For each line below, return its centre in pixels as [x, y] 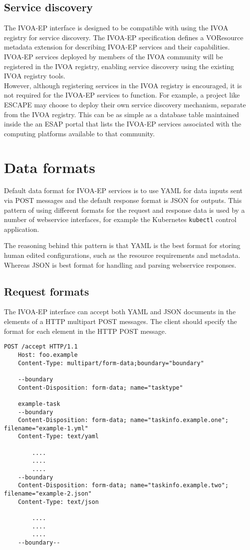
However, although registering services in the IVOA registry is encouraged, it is [123, 85]
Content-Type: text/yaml [58, 437]
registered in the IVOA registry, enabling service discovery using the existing [119, 66]
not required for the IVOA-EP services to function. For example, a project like [122, 95]
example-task [39, 404]
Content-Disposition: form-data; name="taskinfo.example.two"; [123, 486]
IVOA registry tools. [35, 76]
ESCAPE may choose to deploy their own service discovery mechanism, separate [125, 104]
